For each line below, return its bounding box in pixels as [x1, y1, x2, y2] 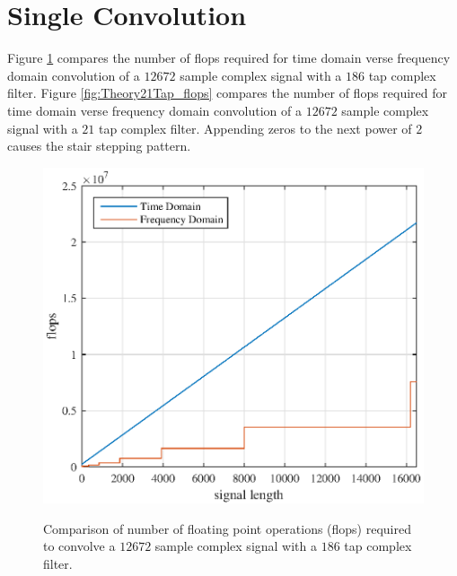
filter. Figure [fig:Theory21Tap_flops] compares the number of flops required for [7, 83, 448, 102]
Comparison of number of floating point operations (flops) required [43, 519, 411, 537]
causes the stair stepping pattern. [7, 136, 191, 155]
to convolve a [43, 537, 116, 555]
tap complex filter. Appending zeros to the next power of [98, 118, 412, 137]
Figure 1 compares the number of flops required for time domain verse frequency [7, 48, 451, 67]
